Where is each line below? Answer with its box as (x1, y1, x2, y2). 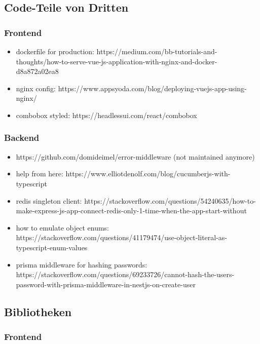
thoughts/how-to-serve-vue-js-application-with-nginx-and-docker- (16, 56, 217, 66)
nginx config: (16, 83, 56, 93)
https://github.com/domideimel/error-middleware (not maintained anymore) (16, 151, 255, 162)
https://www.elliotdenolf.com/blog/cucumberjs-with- (65, 168, 231, 179)
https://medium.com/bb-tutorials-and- (96, 46, 217, 56)
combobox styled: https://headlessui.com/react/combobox (16, 109, 197, 120)
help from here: (16, 168, 63, 179)
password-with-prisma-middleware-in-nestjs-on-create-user (16, 279, 196, 289)
